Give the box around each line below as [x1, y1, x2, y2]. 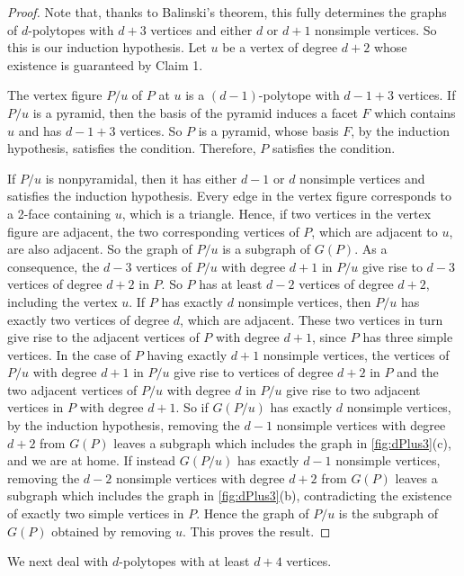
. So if [175, 398, 209, 417]
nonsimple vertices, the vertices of [263, 345, 450, 364]
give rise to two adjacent [286, 380, 421, 399]
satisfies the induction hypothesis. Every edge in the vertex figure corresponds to [7, 186, 452, 205]
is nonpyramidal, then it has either [45, 168, 237, 187]
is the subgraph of [338, 504, 439, 523]
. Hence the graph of [196, 504, 309, 523]
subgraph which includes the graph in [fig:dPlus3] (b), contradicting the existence [7, 486, 452, 505]
